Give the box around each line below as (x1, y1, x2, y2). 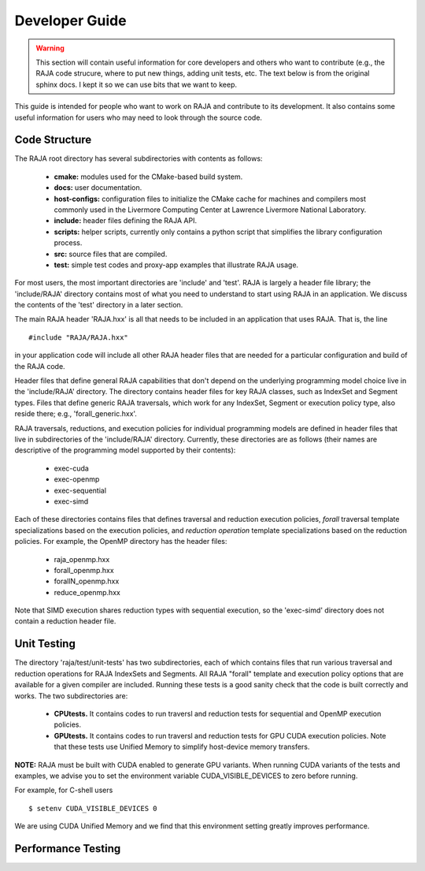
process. (54, 238, 83, 248)
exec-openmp (54, 475, 100, 484)
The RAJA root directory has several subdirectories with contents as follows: (14, 154, 263, 163)
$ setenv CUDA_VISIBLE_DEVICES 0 (28, 804, 157, 813)
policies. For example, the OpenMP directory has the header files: (14, 537, 227, 546)
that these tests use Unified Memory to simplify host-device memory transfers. (54, 742, 310, 752)
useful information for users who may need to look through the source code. (14, 113, 263, 122)
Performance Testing (14, 842, 121, 855)
